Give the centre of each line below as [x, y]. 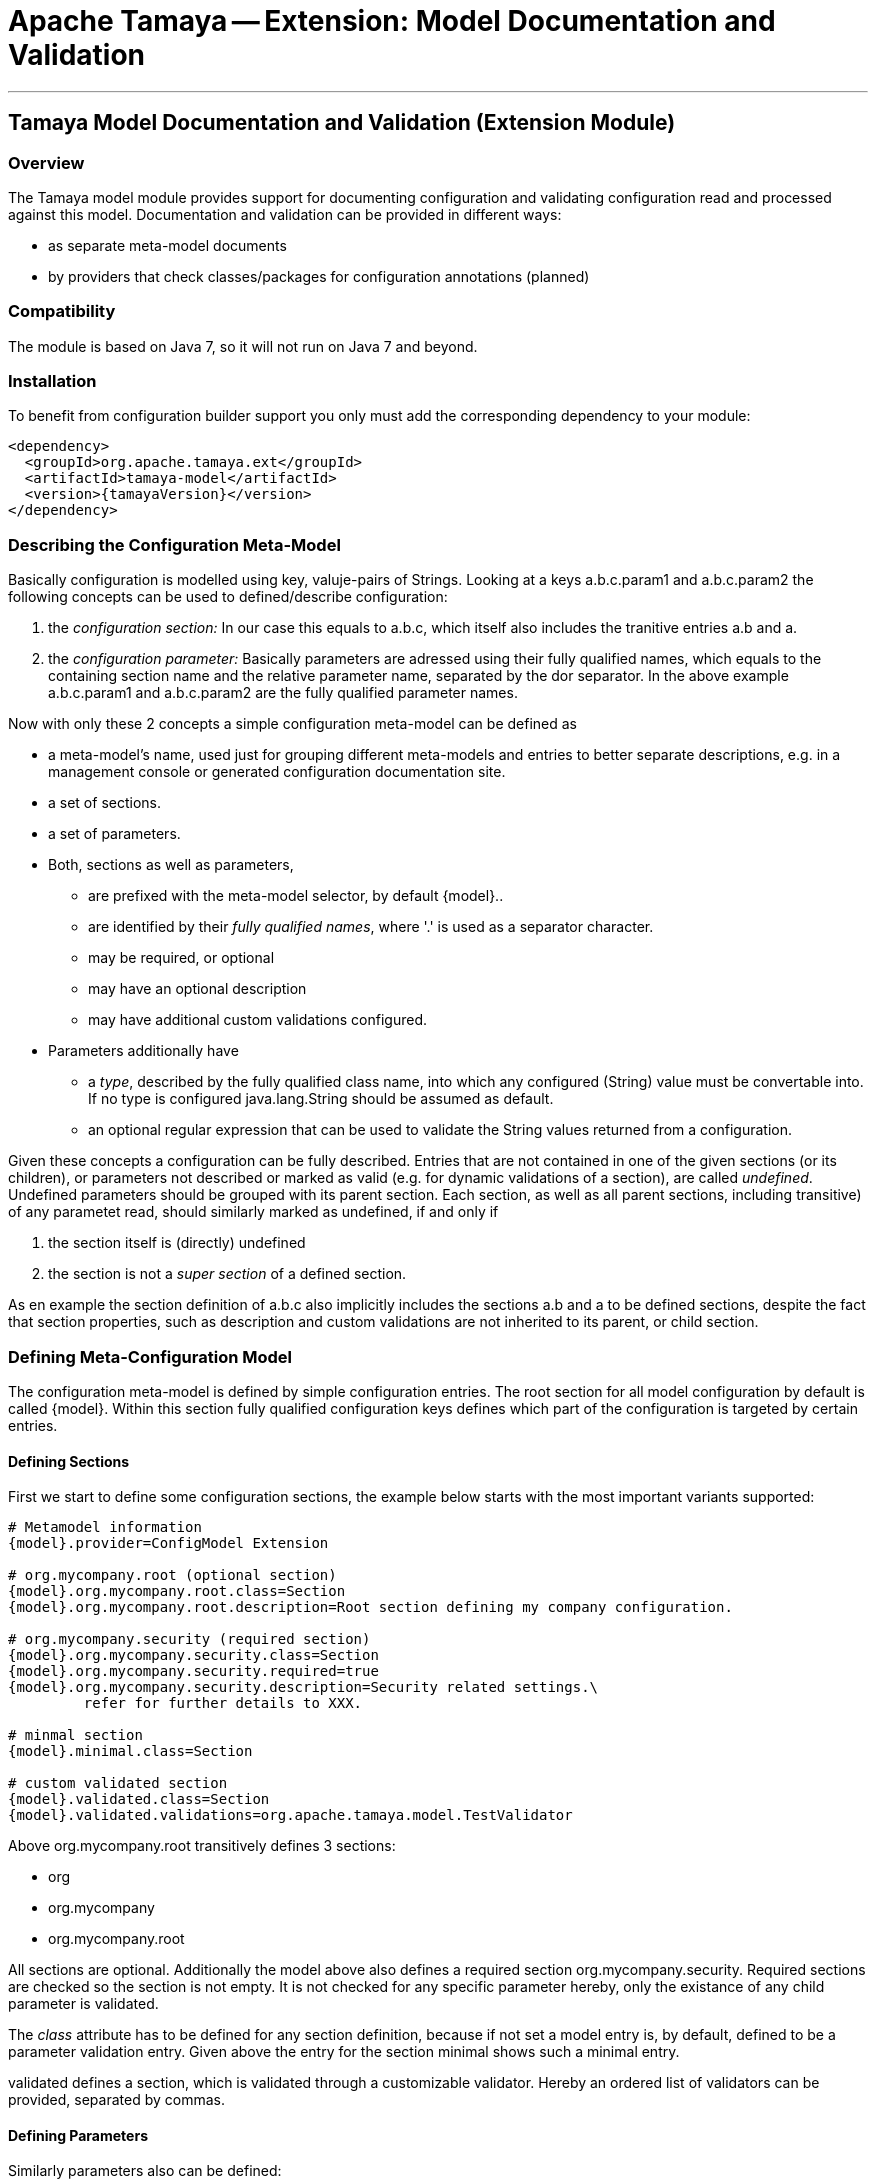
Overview [46, 162]
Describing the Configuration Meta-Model [174, 544]
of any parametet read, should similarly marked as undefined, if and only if [253, 1212]
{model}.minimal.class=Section [130, 1751]
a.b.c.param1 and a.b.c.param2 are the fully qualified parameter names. [283, 693]
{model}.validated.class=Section [139, 1799]
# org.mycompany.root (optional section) [172, 1575]
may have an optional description [197, 989]
